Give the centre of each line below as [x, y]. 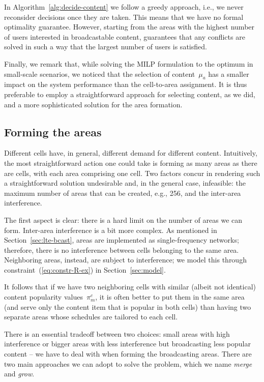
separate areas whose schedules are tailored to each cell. [91, 317]
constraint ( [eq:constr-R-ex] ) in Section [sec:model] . [85, 269]
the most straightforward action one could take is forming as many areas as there [131, 163]
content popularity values [43, 297]
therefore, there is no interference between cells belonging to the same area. [122, 249]
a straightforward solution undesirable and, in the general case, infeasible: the [125, 183]
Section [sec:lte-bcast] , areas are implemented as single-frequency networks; [122, 240]
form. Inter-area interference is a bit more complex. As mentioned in [111, 230]
